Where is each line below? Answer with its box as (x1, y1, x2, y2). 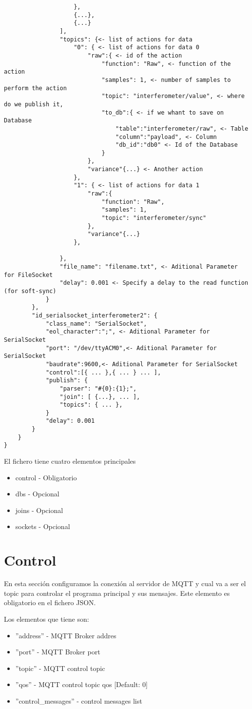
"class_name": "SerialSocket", (45, 320, 147, 327)
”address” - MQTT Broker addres (15, 630, 116, 640)
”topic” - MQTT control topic (15, 663, 105, 673)
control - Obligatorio (15, 472, 77, 482)
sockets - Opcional (15, 521, 70, 532)
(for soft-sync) (4, 287, 57, 295)
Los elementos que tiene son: (4, 613, 89, 624)
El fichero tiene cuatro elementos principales (4, 456, 136, 466)
